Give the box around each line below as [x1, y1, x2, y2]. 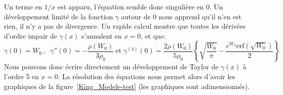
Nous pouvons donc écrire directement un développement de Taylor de [4, 61, 219, 72]
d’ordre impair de [4, 30, 57, 41]
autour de [121, 11, 151, 21]
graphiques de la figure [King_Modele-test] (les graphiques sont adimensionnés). [4, 81, 250, 91]
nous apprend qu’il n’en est [159, 11, 242, 21]
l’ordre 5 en [4, 71, 39, 81]
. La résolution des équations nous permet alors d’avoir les [58, 71, 236, 81]
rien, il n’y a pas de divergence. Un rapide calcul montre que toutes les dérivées [4, 21, 246, 31]
